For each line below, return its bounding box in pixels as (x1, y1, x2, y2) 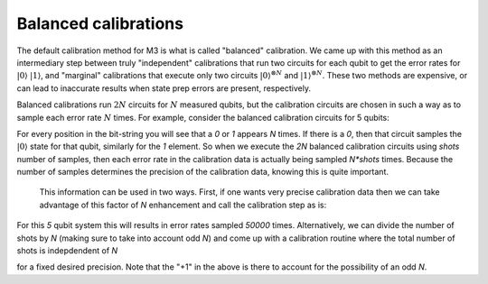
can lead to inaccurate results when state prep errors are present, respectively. (16, 82, 312, 94)
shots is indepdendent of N (16, 245, 118, 256)
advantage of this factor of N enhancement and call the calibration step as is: (39, 199, 327, 210)
